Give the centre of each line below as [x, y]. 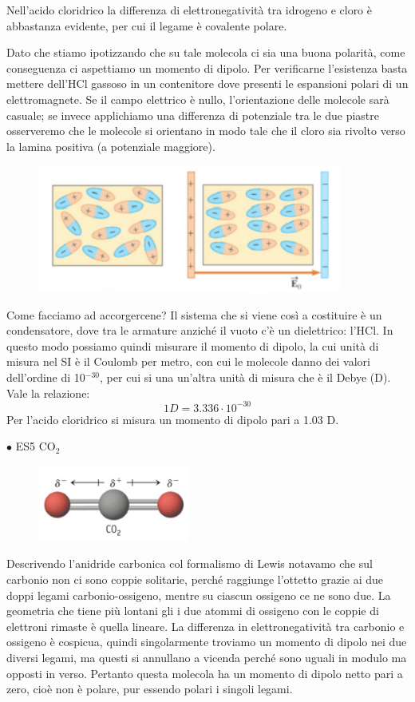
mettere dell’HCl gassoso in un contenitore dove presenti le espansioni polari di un [207, 83]
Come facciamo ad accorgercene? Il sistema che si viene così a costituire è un [194, 314]
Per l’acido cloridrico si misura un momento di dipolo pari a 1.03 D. [173, 419]
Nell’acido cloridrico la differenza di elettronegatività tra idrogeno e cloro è [189, 10]
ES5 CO [36, 446]
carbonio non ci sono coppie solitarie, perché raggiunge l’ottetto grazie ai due [195, 579]
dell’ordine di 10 [46, 377]
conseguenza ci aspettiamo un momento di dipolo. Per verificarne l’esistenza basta [207, 67]
